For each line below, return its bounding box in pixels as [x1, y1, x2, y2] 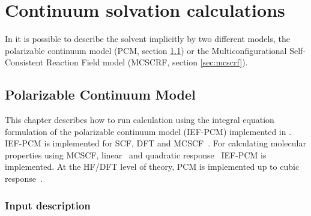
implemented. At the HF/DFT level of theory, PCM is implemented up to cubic [5, 160, 300, 173]
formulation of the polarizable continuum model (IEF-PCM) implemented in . [5, 125, 292, 137]
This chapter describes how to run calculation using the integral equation [5, 113, 274, 126]
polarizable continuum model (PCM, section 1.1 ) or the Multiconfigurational [5, 44, 287, 56]
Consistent [5, 56, 44, 68]
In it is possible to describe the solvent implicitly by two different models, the [5, 32, 290, 45]
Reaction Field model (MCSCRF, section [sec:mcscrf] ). [46, 56, 248, 68]
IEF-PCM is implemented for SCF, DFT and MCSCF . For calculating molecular [5, 137, 306, 149]
